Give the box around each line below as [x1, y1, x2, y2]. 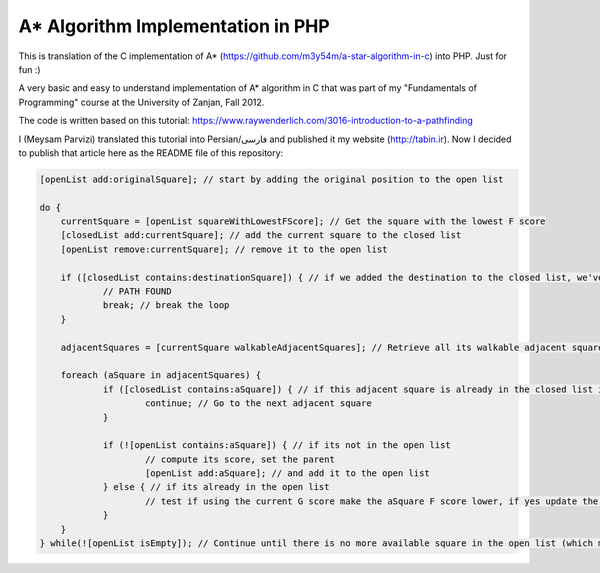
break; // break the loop [102, 300, 230, 311]
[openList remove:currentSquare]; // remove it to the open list [60, 243, 388, 255]
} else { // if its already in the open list [102, 481, 330, 493]
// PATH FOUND [102, 286, 172, 297]
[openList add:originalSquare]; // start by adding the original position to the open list [39, 173, 504, 185]
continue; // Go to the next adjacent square [145, 398, 372, 409]
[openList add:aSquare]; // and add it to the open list [145, 468, 430, 479]
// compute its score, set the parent [145, 453, 335, 465]
